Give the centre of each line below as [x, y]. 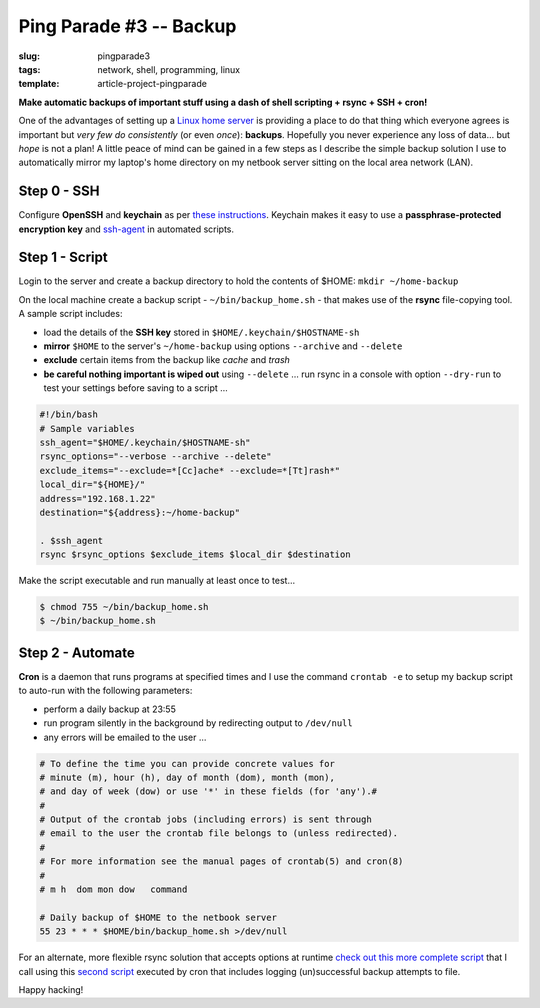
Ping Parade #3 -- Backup [127, 26]
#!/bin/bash [69, 414]
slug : [29, 56]
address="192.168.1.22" [98, 498]
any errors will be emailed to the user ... [125, 737]
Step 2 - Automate [76, 652]
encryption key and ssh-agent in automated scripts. [126, 229]
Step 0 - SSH [59, 191]
